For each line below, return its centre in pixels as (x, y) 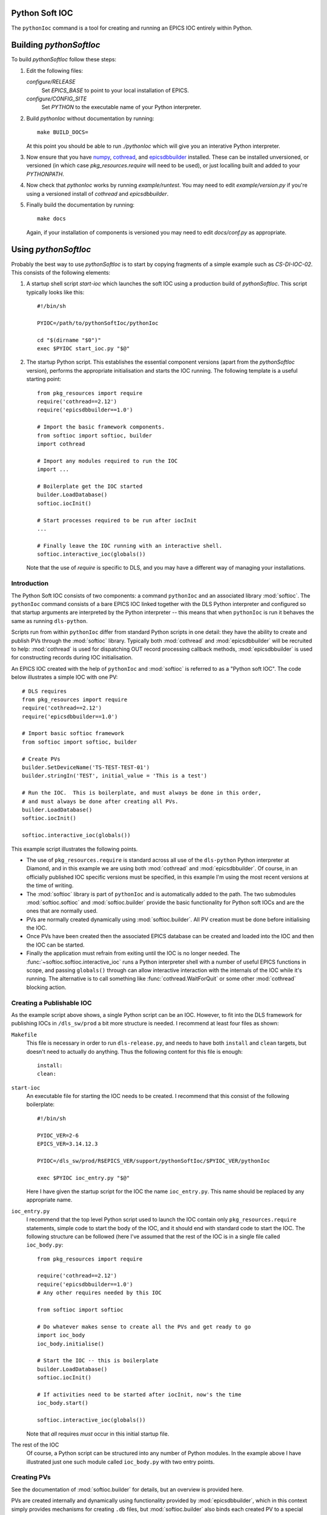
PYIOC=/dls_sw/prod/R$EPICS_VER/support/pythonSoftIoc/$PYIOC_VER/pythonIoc (154, 1161)
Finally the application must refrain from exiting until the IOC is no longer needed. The (133, 953)
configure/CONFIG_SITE (57, 98)
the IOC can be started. (55, 945)
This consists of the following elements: (61, 272)
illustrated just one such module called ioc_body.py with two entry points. (121, 1462)
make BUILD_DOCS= (63, 132)
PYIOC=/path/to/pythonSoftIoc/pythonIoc (98, 323)
